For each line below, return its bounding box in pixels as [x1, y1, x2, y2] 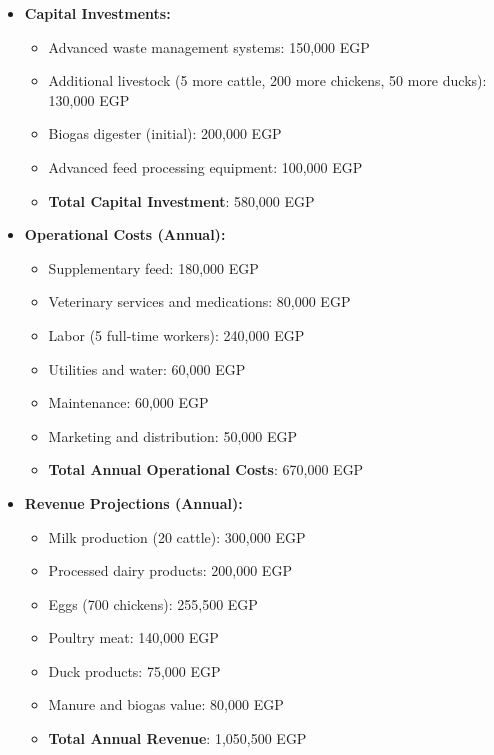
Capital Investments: [24, 3, 171, 23]
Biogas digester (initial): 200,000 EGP [48, 123, 282, 144]
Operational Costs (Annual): [24, 224, 226, 245]
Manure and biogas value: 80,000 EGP [48, 694, 284, 715]
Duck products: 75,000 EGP [48, 660, 221, 681]
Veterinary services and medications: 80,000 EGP [48, 291, 351, 312]
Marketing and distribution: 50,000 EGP [48, 425, 298, 446]
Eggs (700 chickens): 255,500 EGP [48, 593, 258, 614]
